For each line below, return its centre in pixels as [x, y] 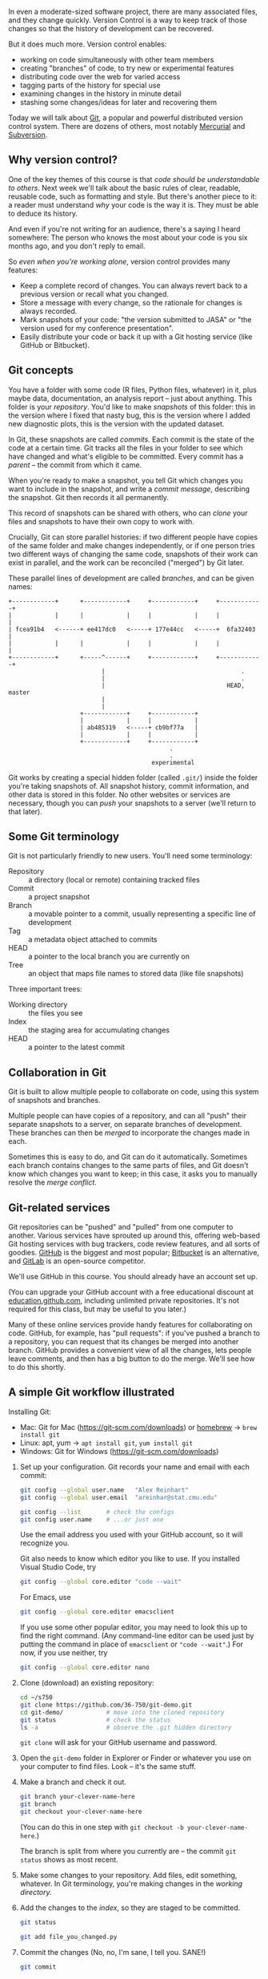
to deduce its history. [43, 213]
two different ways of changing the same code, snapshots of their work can [133, 554]
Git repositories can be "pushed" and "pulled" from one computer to [121, 1227]
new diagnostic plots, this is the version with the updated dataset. [116, 423]
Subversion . [28, 135]
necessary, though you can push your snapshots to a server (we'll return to [132, 803]
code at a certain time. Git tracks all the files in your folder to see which [126, 447]
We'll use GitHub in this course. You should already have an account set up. [133, 1277]
